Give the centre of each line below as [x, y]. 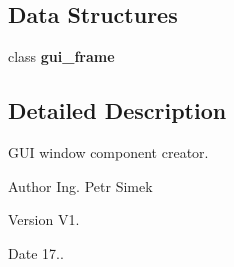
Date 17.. [36, 252]
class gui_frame [61, 56]
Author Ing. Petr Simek [80, 185]
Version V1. [44, 219]
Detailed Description [117, 110]
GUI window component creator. [108, 152]
